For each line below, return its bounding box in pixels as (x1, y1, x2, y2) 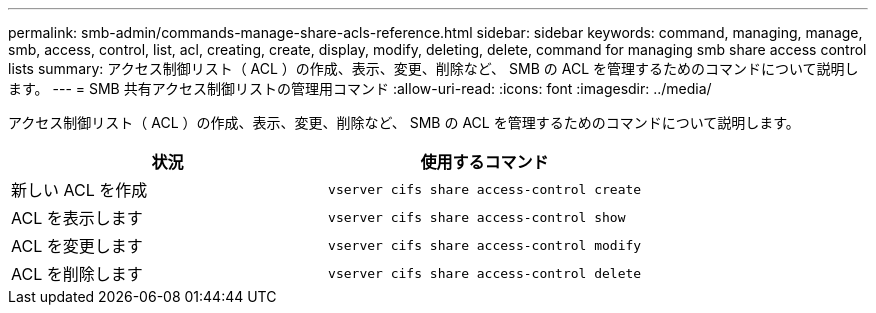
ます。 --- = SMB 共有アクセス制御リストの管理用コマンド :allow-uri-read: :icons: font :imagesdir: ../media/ (8, 80, 712, 97)
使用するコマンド (420, 152, 549, 172)
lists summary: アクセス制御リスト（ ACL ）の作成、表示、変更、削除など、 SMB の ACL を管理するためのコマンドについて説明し (8, 60, 859, 77)
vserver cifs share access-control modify (328, 237, 642, 253)
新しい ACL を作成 (11, 180, 148, 200)
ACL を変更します (11, 236, 143, 256)
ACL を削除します (11, 264, 143, 284)
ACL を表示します (11, 208, 143, 228)
